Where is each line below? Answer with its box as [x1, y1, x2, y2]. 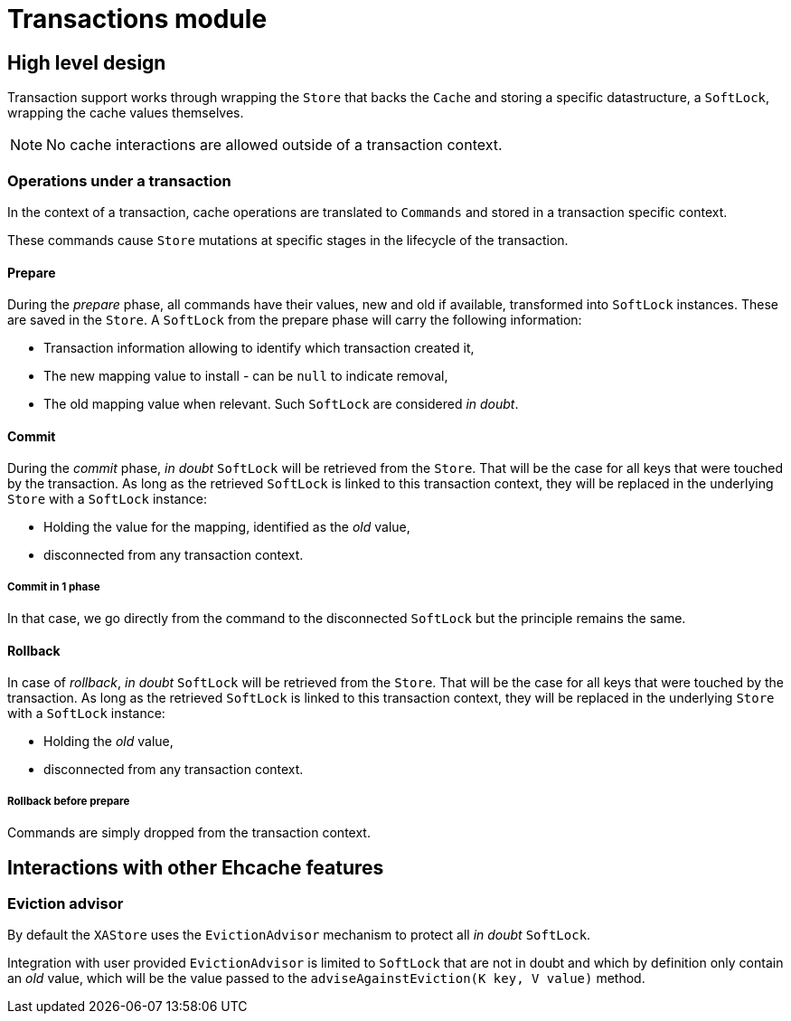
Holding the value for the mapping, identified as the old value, [43, 519, 410, 535]
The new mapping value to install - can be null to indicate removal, [43, 368, 448, 384]
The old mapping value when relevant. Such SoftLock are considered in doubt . [43, 396, 519, 412]
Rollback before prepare [7, 794, 130, 808]
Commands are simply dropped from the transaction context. [7, 825, 371, 841]
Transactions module [7, 4, 268, 34]
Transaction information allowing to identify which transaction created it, [43, 340, 475, 356]
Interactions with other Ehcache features [7, 856, 384, 879]
